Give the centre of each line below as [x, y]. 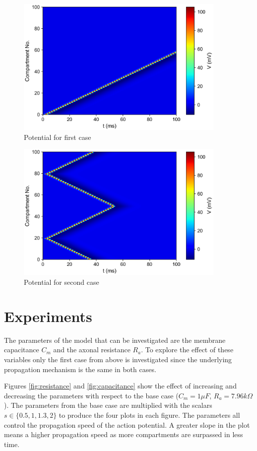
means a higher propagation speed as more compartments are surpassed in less [124, 434]
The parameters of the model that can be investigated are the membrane [115, 340]
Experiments [48, 316]
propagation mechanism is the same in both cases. [80, 369]
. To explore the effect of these [187, 350]
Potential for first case [58, 137]
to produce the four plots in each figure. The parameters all [149, 415]
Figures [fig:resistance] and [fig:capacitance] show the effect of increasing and [120, 386]
